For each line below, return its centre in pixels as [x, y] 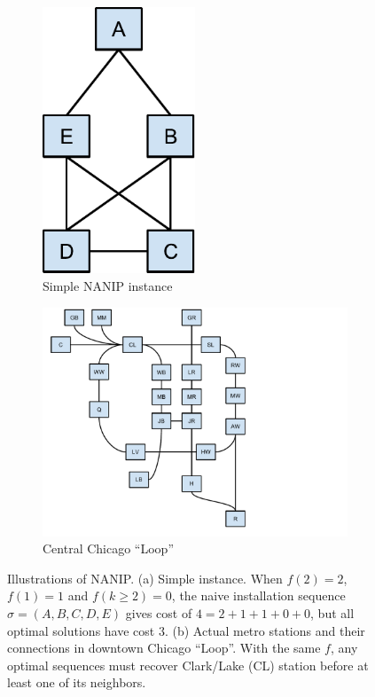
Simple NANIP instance [108, 286]
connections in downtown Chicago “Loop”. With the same [164, 648]
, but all [332, 613]
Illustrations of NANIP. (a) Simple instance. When [145, 578]
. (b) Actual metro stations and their [265, 630]
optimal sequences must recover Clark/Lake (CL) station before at [188, 665]
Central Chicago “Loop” [109, 548]
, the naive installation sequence [258, 595]
